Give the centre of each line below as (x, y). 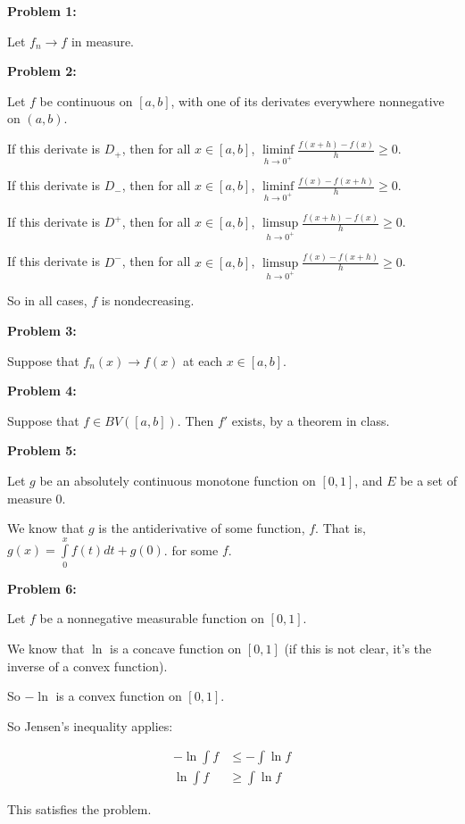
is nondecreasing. (148, 300)
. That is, (340, 528)
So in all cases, (47, 300)
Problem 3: (42, 330)
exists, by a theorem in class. (311, 420)
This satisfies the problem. (79, 809)
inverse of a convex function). (87, 666)
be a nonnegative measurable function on (152, 618)
